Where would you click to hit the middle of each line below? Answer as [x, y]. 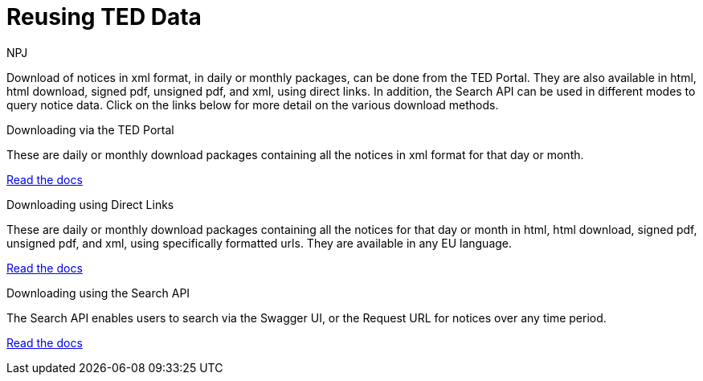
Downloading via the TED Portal [90, 129]
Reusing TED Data [104, 17]
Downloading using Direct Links [90, 204]
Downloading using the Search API [98, 293]
